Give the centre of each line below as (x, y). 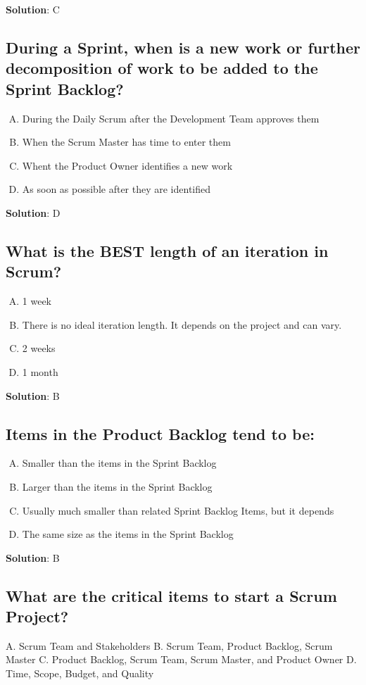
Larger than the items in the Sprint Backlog (117, 486)
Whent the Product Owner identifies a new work (127, 165)
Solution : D (33, 212)
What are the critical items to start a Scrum (171, 595)
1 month (40, 371)
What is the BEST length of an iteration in (167, 250)
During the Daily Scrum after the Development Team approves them (171, 118)
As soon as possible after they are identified (116, 189)
